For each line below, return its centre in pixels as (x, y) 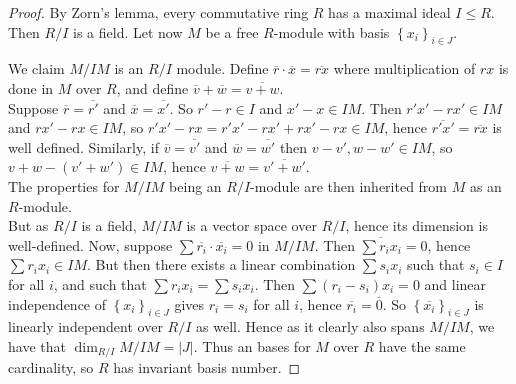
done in (31, 87)
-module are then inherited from (349, 185)
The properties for (64, 185)
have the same (422, 345)
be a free (232, 31)
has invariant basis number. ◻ (207, 367)
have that (37, 345)
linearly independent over (85, 326)
